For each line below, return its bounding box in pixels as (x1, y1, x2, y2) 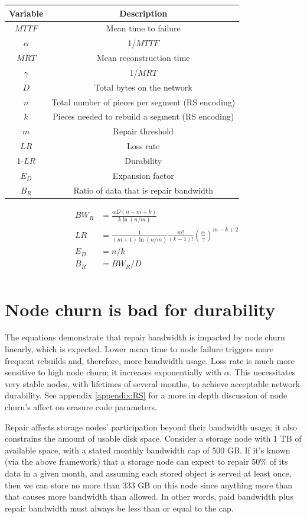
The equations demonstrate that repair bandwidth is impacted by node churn (5, 331, 285, 343)
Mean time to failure (106, 22, 181, 34)
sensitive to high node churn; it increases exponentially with (5, 366, 222, 378)
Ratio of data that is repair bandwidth (73, 184, 213, 196)
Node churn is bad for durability (5, 297, 276, 321)
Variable (9, 7, 44, 19)
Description (119, 7, 168, 19)
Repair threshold (113, 125, 174, 137)
